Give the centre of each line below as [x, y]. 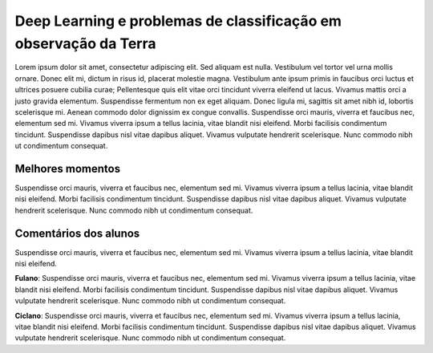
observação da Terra [85, 43]
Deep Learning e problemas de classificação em [178, 21]
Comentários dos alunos [77, 233]
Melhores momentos [67, 168]
